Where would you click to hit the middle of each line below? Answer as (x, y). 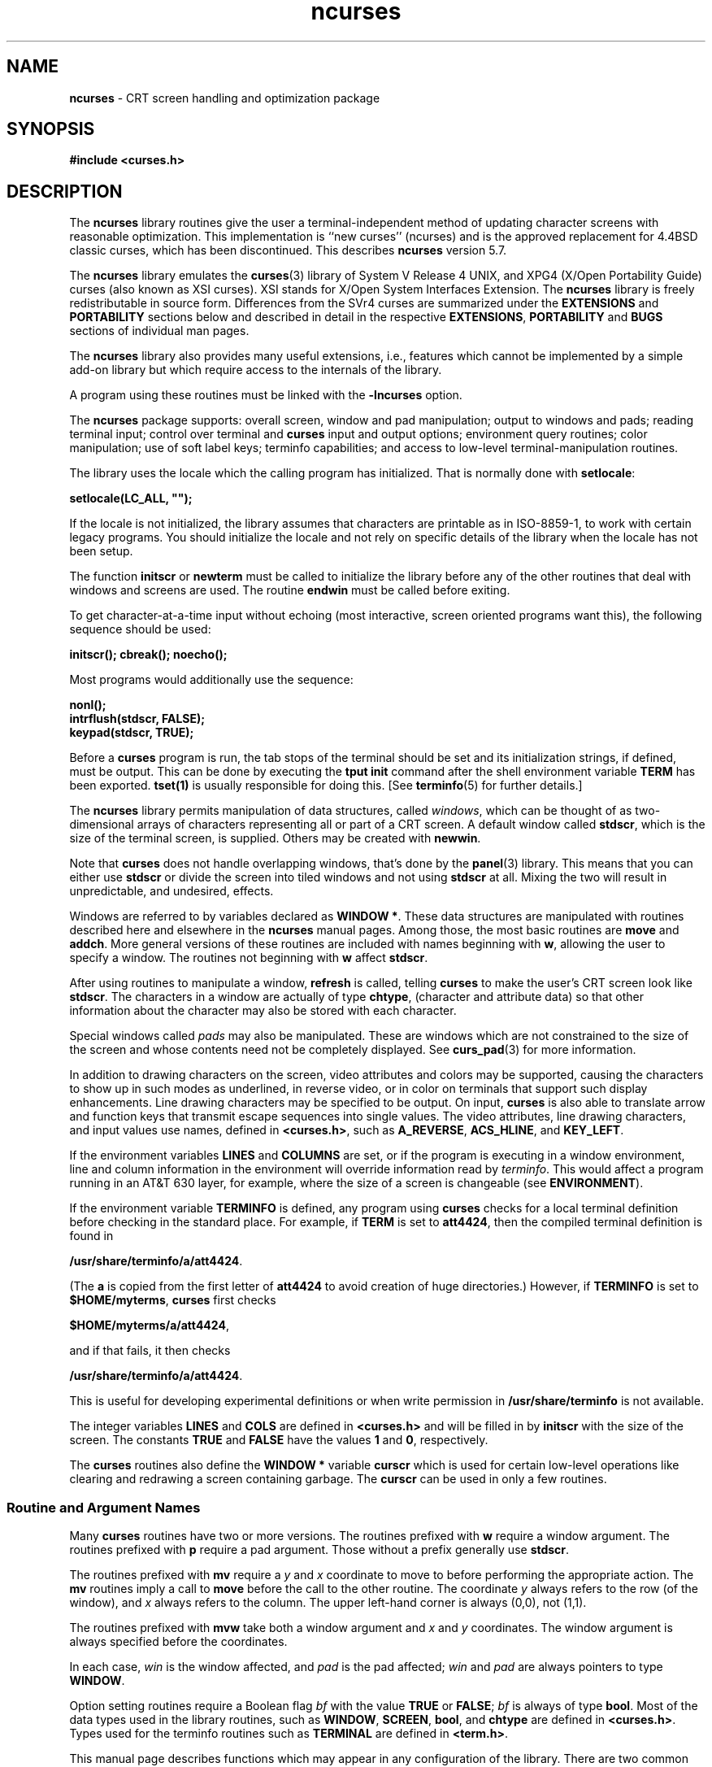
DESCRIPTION (65, 191)
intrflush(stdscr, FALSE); (137, 719)
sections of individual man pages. (159, 331)
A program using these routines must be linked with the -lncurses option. (266, 395)
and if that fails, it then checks (150, 1351)
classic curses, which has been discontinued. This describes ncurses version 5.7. (288, 250)
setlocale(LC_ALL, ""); (131, 498)
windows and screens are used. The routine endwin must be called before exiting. (290, 590)
